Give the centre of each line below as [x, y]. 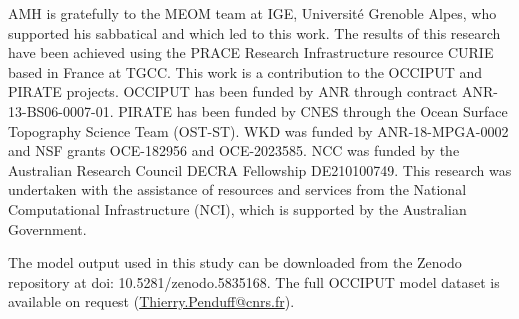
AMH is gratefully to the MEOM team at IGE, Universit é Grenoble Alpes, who [252, 13]
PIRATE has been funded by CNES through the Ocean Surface [313, 110]
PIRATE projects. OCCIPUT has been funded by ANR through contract [233, 91]
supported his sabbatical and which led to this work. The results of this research [254, 32]
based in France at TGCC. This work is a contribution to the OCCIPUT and [245, 71]
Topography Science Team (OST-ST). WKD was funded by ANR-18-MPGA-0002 [258, 130]
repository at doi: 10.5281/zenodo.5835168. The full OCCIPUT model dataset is [254, 281]
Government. [47, 228]
